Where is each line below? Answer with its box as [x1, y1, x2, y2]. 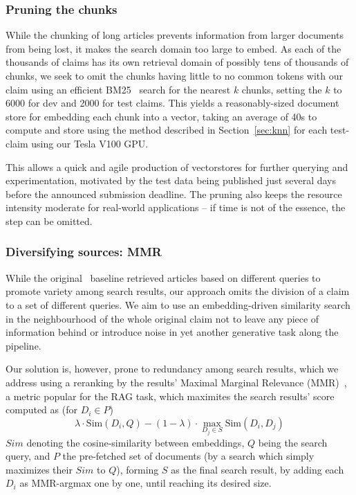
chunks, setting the [241, 82, 322, 96]
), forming [116, 462, 159, 476]
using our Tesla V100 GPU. [31, 136, 149, 150]
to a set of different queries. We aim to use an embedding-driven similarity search [6, 297, 350, 312]
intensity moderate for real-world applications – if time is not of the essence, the [6, 200, 346, 215]
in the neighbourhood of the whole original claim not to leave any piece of [6, 311, 319, 325]
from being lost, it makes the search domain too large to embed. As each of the [6, 41, 341, 55]
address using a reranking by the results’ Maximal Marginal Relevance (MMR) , [6, 375, 347, 389]
